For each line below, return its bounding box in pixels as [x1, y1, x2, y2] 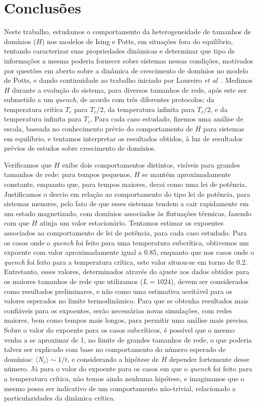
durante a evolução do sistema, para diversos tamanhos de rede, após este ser [12, 84, 247, 95]
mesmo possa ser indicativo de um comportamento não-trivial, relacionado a [4, 383, 236, 393]
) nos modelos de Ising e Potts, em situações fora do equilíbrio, [42, 36, 233, 46]
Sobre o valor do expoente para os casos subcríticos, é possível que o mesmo [4, 324, 235, 335]
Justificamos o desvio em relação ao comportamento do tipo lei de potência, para [4, 188, 251, 199]
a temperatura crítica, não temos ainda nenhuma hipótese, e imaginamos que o [4, 373, 245, 383]
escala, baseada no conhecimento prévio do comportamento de [4, 123, 193, 134]
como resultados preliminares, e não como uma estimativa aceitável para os [4, 286, 233, 296]
